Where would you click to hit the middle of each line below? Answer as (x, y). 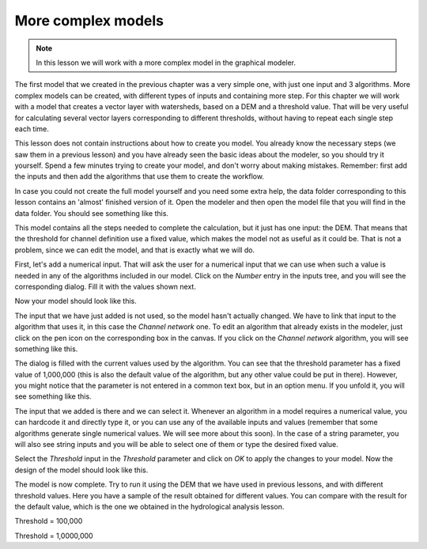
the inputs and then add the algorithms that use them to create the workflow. (140, 176)
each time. (32, 129)
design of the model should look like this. (81, 470)
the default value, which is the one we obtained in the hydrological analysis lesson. (149, 507)
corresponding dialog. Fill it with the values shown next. (106, 286)
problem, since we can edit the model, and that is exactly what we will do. (135, 250)
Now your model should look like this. (76, 301)
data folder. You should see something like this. (92, 213)
